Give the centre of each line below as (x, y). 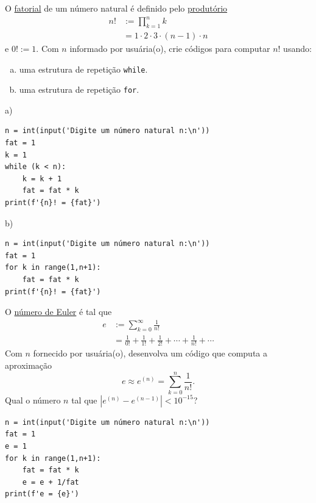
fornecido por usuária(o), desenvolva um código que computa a (150, 353)
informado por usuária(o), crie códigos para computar (170, 48)
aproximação (29, 365)
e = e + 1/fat (51, 482)
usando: (297, 48)
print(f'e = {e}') (42, 494)
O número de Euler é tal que (58, 312)
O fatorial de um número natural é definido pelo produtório (116, 8)
